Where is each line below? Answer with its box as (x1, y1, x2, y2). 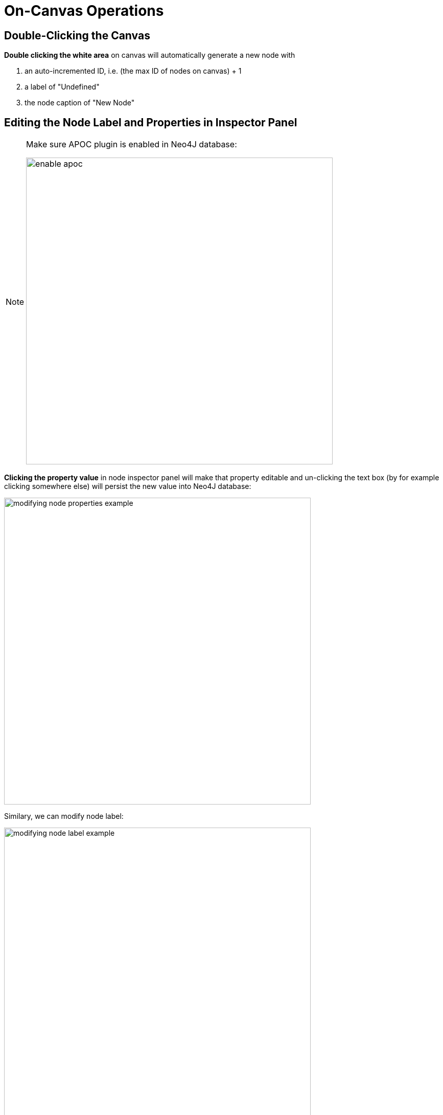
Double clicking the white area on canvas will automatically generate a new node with (4, 51, 295, 60)
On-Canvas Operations (4, 2, 164, 19)
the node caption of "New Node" (25, 98, 135, 107)
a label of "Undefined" (25, 82, 100, 92)
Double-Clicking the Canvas (4, 29, 150, 42)
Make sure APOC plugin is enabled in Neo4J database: (26, 139, 237, 150)
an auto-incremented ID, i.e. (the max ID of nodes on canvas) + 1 (25, 66, 242, 76)
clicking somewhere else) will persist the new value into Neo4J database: (4, 482, 251, 491)
